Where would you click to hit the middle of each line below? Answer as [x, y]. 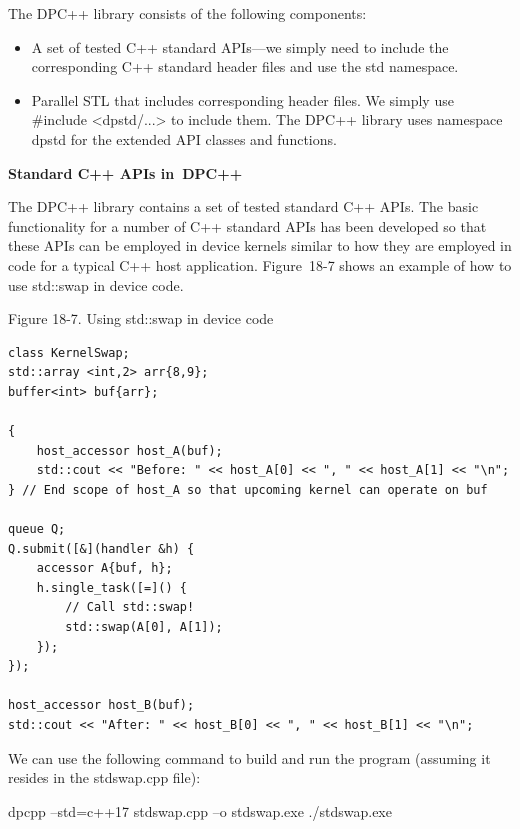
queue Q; [37, 529]
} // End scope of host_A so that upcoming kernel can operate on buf [248, 489]
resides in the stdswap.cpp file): [104, 777]
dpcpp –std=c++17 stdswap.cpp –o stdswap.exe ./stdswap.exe [200, 810]
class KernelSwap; [69, 352]
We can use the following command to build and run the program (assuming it [249, 757]
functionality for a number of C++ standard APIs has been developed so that [247, 225]
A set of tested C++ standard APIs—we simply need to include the [240, 46]
